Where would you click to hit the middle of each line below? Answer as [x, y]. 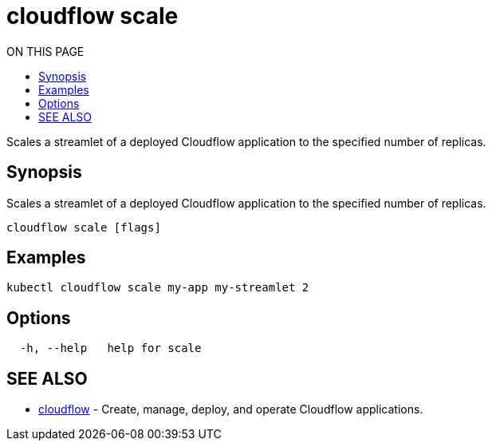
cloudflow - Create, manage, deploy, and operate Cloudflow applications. [231, 409]
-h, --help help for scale [110, 348]
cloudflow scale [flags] [84, 227]
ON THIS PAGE [45, 51]
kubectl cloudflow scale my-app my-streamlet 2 [158, 288]
